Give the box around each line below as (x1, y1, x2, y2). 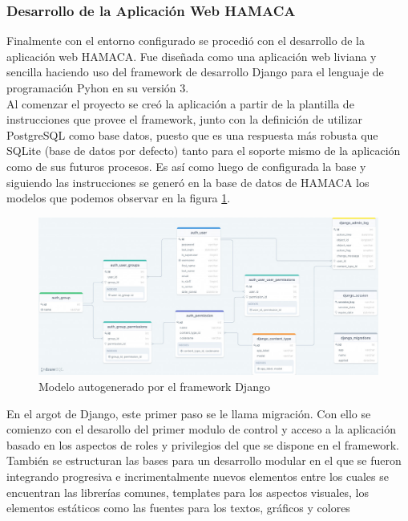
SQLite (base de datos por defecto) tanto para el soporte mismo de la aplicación (6, 142, 401, 159)
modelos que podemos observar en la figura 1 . (6, 189, 231, 206)
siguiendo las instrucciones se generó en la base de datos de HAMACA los (6, 173, 370, 190)
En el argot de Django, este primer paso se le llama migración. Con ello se (6, 405, 371, 421)
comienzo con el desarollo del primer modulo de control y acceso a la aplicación (6, 421, 396, 438)
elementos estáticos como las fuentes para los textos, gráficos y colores (6, 499, 350, 516)
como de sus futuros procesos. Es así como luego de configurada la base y (6, 157, 366, 174)
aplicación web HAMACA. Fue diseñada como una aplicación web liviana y (6, 47, 377, 64)
